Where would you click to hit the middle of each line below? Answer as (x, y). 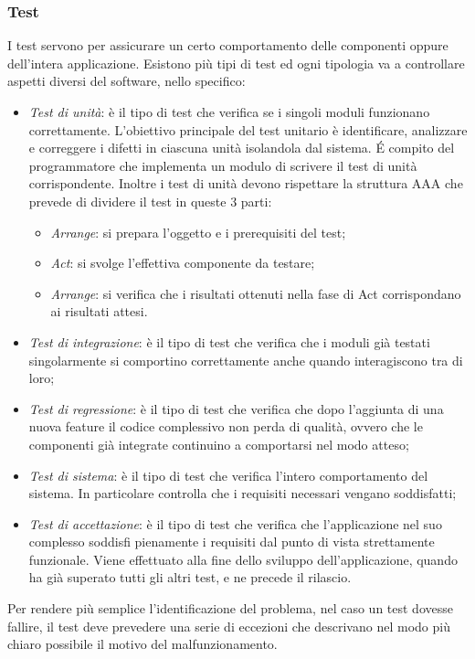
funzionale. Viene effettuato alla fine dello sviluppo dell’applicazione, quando (243, 559)
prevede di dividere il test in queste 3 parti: (150, 201)
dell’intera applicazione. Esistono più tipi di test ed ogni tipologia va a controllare (236, 63)
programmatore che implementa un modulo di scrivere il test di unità (223, 165)
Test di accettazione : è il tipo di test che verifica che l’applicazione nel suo (235, 523)
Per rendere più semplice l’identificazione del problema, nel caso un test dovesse (230, 608)
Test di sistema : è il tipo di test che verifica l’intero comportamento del (228, 475)
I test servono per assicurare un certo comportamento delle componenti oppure (228, 45)
